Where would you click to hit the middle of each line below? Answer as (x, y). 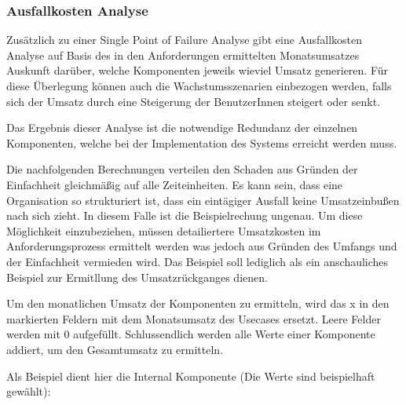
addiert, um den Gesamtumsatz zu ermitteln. (115, 349)
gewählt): (29, 391)
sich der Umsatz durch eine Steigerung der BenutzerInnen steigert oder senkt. (193, 101)
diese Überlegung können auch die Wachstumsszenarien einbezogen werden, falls (199, 86)
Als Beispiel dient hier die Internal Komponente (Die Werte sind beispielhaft (191, 376)
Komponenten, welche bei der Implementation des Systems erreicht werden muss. (202, 142)
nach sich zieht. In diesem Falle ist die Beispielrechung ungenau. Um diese (185, 215)
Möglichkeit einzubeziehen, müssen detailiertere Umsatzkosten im (164, 230)
